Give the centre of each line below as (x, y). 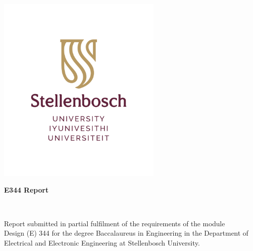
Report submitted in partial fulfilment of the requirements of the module (115, 223)
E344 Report (26, 190)
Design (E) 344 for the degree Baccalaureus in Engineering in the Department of (126, 233)
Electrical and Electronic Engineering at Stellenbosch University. (102, 242)
